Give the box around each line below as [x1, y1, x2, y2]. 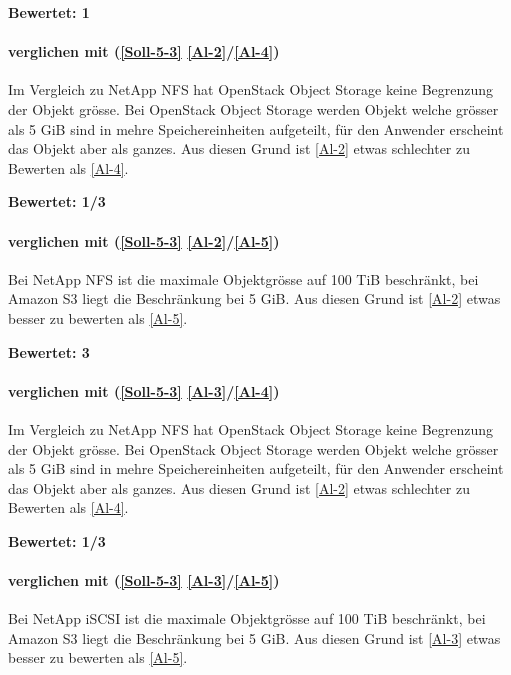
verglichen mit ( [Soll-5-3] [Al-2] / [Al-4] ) [8, 41, 280, 62]
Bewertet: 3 [8, 341, 90, 362]
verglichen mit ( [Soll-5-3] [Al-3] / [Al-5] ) [8, 570, 280, 591]
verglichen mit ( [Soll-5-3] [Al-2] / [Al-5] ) [8, 230, 280, 251]
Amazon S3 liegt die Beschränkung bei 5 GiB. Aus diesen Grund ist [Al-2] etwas [8, 288, 501, 309]
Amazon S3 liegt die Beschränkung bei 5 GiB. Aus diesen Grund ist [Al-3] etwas [8, 627, 501, 648]
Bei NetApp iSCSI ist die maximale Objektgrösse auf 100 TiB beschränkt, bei [8, 608, 486, 629]
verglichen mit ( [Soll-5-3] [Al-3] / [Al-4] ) [8, 380, 280, 401]
